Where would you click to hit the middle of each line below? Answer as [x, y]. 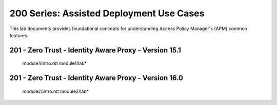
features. [19, 35]
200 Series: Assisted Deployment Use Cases [107, 13]
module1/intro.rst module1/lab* [55, 63]
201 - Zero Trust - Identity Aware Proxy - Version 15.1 [95, 50]
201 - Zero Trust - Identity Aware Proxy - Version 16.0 [96, 78]
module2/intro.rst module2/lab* [56, 91]
